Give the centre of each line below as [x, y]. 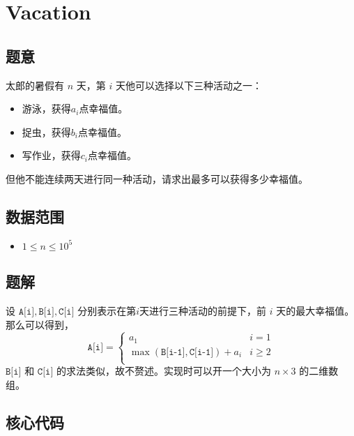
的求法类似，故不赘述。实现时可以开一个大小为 [163, 371]
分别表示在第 [107, 310]
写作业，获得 [51, 155]
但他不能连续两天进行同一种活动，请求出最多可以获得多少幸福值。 [157, 178]
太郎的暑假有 [35, 85]
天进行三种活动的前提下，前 [203, 310]
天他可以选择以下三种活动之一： [188, 85]
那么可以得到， [40, 324]
